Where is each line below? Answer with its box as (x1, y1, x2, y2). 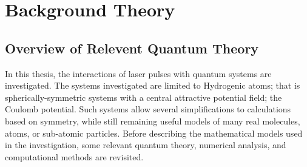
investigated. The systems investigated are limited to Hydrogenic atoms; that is (5, 79, 300, 92)
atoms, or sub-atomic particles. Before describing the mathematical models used (5, 126, 303, 139)
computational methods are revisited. (5, 150, 144, 163)
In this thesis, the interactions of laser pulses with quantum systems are (5, 67, 272, 80)
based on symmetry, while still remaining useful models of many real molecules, (5, 114, 300, 127)
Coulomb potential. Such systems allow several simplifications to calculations (5, 103, 291, 115)
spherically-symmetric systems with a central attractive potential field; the (5, 90, 282, 103)
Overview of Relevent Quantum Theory (5, 38, 259, 57)
